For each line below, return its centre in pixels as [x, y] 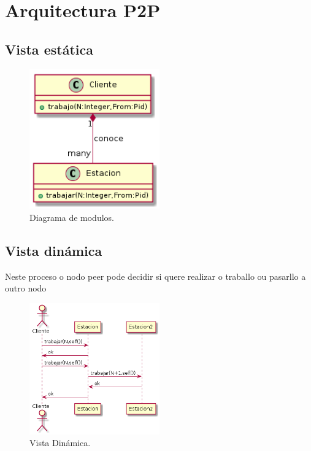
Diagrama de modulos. [72, 217]
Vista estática [49, 49]
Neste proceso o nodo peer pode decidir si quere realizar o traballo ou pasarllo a [155, 276]
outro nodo [26, 288]
